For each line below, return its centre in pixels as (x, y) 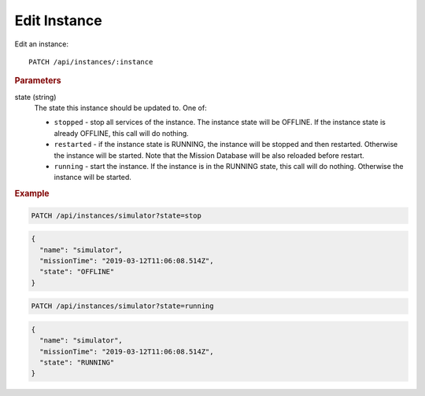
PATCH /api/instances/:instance (91, 62)
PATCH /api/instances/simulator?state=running (122, 306)
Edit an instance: (41, 44)
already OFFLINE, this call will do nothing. (121, 133)
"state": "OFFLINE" (77, 272)
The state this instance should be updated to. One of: (121, 108)
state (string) (35, 97)
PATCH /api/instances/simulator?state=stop (116, 215)
